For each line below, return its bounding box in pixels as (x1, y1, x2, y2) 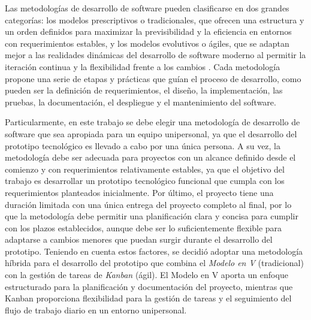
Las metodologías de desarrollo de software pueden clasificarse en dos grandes (5, 2, 289, 14)
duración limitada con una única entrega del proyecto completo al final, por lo (5, 198, 292, 210)
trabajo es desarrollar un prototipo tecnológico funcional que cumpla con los (5, 174, 285, 187)
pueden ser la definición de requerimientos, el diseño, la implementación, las (5, 84, 283, 96)
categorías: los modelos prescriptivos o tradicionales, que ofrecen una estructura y (5, 13, 304, 26)
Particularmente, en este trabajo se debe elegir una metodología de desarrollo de (5, 116, 300, 128)
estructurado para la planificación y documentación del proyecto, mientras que (5, 280, 293, 292)
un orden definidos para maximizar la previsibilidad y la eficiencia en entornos (5, 25, 292, 38)
